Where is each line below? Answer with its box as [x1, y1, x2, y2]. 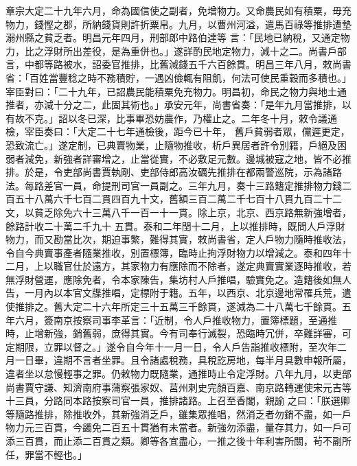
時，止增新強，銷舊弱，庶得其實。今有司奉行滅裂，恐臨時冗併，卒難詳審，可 [5, 326, 352, 340]
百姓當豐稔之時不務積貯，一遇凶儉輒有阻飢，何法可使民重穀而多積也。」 [29, 70, 352, 84]
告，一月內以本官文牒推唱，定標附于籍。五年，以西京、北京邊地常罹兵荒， [5, 286, 342, 300]
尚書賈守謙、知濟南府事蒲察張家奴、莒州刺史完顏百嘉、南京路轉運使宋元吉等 [5, 380, 352, 394]
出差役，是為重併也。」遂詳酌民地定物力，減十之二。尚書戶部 [72, 43, 347, 58]
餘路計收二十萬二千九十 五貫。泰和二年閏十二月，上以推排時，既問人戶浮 [5, 218, 336, 233]
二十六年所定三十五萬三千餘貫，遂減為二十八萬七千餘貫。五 [82, 299, 352, 314]
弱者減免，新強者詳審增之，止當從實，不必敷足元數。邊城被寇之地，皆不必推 [5, 151, 352, 165]
